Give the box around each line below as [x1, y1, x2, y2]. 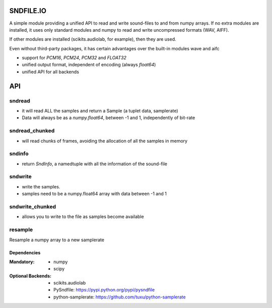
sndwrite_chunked [9, 203, 56, 210]
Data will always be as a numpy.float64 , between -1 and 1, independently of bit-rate [22, 115, 195, 121]
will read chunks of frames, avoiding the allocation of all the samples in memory [22, 138, 188, 144]
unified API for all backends [22, 68, 79, 75]
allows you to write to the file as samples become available [22, 214, 144, 220]
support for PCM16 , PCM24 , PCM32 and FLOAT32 [22, 55, 127, 61]
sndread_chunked [9, 127, 55, 134]
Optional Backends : [9, 273, 51, 279]
